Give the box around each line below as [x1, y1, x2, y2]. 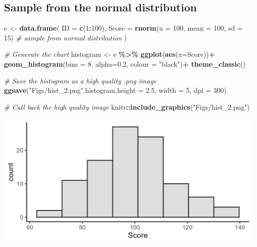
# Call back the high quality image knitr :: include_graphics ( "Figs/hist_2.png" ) [4, 101, 250, 112]
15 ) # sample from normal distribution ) [4, 32, 127, 42]
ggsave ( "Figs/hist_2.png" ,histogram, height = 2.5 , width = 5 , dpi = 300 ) [4, 85, 227, 95]
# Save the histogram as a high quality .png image [4, 75, 157, 85]
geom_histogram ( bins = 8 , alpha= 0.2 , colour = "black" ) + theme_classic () [4, 58, 246, 69]
